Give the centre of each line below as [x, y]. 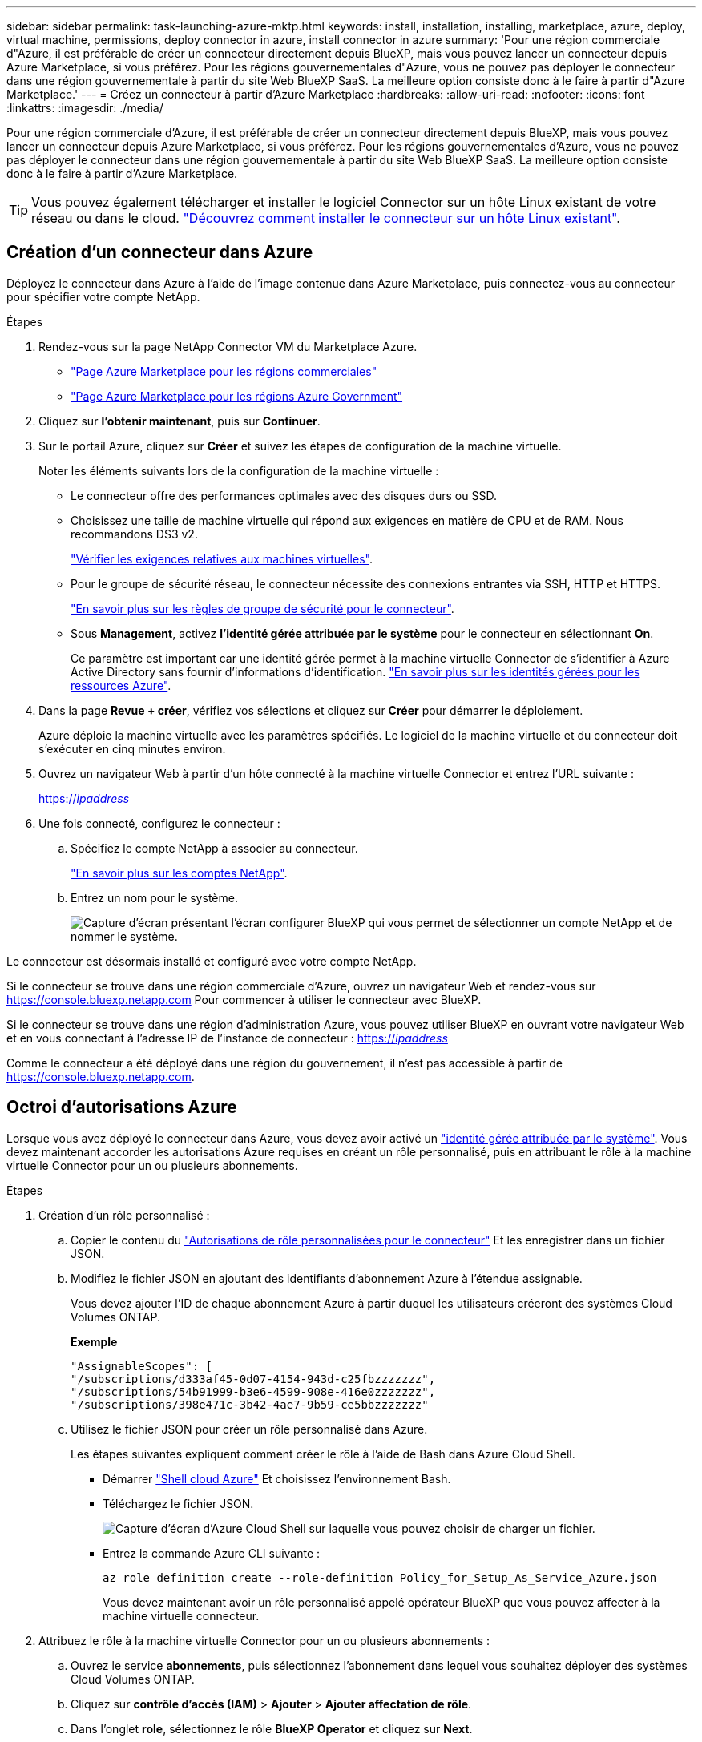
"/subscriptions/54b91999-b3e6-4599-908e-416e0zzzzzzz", [253, 1391]
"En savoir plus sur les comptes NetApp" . [179, 873]
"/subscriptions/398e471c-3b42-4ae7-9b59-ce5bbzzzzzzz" [250, 1404]
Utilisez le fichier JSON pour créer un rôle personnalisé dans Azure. [249, 1429]
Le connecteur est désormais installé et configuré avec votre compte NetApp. [212, 961]
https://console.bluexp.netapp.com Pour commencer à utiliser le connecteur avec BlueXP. [244, 999]
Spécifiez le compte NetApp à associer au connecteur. [214, 848]
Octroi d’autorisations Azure [122, 1107]
